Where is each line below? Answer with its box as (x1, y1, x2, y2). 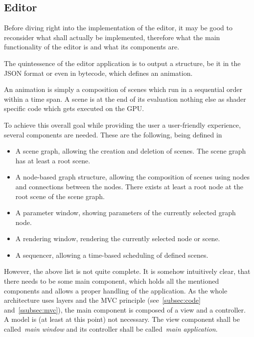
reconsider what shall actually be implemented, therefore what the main (4, 32, 220, 42)
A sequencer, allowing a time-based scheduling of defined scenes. (15, 249, 208, 260)
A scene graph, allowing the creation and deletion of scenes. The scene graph (15, 146, 246, 156)
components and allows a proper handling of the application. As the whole (4, 285, 228, 295)
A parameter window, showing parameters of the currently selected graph (15, 207, 236, 218)
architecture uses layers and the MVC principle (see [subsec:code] (4, 295, 201, 305)
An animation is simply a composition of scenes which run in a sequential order (4, 84, 243, 94)
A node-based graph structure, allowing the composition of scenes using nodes (15, 172, 250, 182)
